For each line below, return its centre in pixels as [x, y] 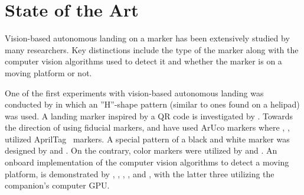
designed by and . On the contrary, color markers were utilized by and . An [141, 150]
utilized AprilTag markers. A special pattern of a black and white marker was [147, 139]
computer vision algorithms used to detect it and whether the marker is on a [143, 61]
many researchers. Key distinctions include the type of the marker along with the [152, 49]
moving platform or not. [48, 72]
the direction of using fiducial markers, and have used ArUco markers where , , [147, 127]
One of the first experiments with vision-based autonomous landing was [134, 92]
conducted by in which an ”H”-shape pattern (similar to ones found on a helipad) [152, 104]
